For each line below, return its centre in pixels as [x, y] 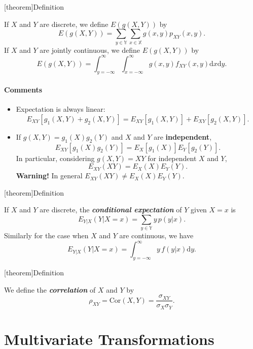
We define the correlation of [50, 289]
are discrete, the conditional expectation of [111, 210]
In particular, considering [55, 158]
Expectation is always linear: [61, 109]
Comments [23, 89]
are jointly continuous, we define [90, 50]
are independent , [183, 136]
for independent [172, 158]
